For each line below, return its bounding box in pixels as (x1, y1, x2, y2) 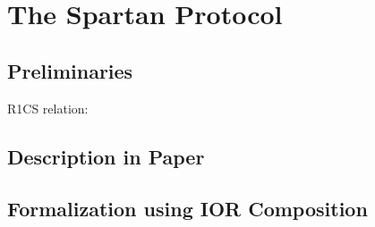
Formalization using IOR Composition (7, 195, 368, 223)
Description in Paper (7, 142, 205, 170)
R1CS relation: (7, 98, 89, 117)
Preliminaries (7, 56, 133, 84)
